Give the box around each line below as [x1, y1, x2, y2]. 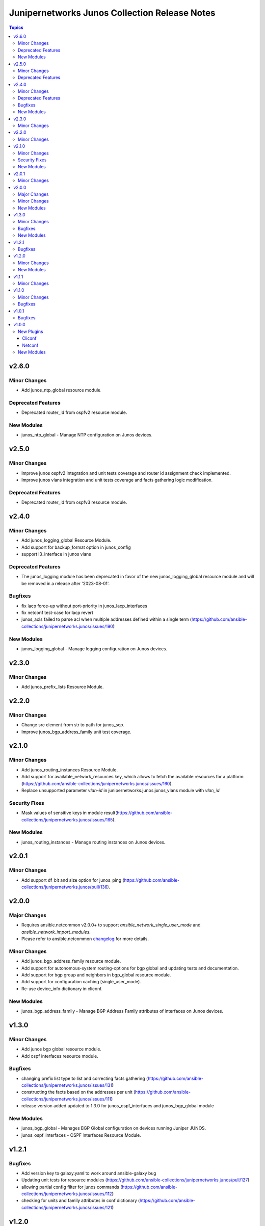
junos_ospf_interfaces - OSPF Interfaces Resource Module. [21, 1132, 141, 1138]
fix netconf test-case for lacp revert [21, 610, 93, 615]
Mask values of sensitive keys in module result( [21, 810, 117, 816]
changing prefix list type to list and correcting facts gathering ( [21, 1075, 148, 1081]
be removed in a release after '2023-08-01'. [21, 580, 110, 586]
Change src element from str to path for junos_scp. [21, 722, 125, 728]
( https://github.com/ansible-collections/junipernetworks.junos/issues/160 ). [21, 780, 173, 787]
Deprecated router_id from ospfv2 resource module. [21, 409, 127, 415]
